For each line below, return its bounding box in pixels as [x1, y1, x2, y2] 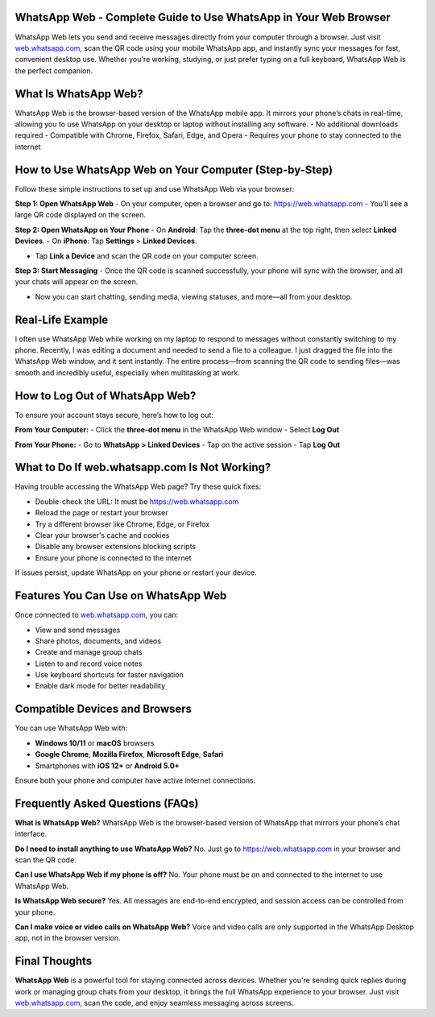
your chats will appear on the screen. [14, 277, 139, 287]
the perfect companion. [14, 65, 93, 76]
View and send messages [35, 625, 121, 635]
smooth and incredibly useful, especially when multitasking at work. [14, 367, 241, 378]
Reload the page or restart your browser [35, 508, 168, 518]
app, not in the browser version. [14, 933, 121, 943]
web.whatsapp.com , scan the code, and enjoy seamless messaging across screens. [14, 998, 294, 1008]
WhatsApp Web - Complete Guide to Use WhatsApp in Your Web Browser [14, 10, 391, 24]
